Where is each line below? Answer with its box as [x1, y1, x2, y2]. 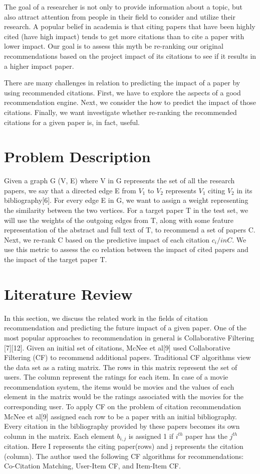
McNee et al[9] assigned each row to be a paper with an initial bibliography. [4, 411, 237, 421]
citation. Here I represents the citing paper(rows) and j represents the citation [4, 441, 243, 451]
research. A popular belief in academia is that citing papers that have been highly [4, 21, 255, 32]
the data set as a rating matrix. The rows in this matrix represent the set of [4, 362, 237, 372]
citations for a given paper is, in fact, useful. [4, 116, 140, 127]
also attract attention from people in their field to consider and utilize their [4, 11, 235, 22]
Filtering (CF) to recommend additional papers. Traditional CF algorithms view [4, 352, 251, 363]
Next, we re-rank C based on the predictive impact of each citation [4, 234, 210, 245]
